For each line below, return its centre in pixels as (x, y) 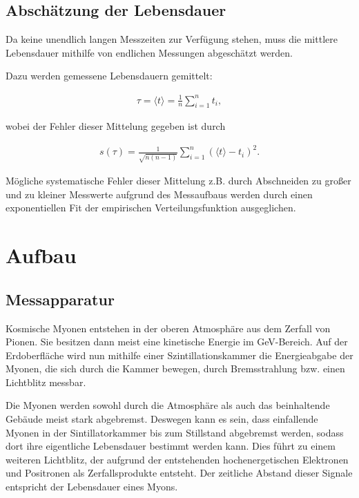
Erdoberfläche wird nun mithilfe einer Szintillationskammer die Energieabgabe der (179, 355)
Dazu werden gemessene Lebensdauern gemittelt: (109, 76)
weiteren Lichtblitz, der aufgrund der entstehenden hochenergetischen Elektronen (177, 459)
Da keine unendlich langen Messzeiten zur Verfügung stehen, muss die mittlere (172, 39)
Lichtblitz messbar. (46, 382)
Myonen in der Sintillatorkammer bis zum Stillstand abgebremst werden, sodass (175, 432)
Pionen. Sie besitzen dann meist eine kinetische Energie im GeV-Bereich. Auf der (177, 342)
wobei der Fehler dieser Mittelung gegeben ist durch (116, 126)
